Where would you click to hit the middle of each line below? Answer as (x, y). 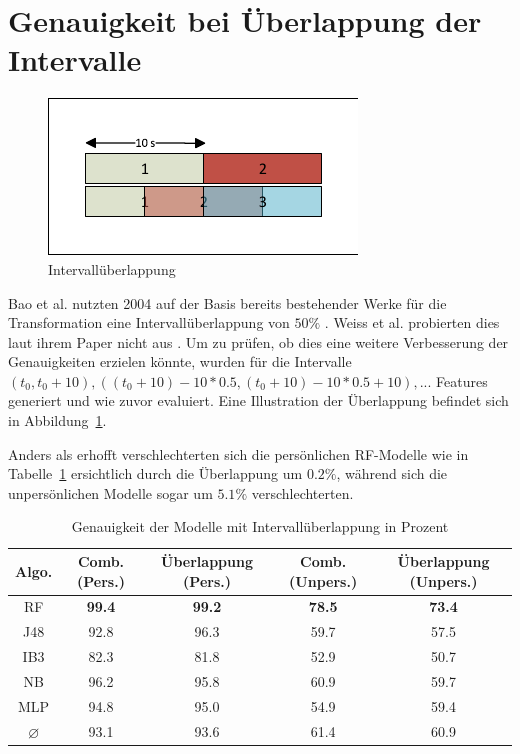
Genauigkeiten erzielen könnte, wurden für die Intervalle (180, 361)
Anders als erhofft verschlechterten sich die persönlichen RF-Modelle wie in (238, 453)
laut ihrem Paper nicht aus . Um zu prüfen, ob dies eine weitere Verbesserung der (258, 341)
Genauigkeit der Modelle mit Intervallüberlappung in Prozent (260, 526)
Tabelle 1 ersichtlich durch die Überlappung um (155, 473)
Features (462, 380)
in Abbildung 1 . (57, 420)
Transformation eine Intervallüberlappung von (149, 322)
